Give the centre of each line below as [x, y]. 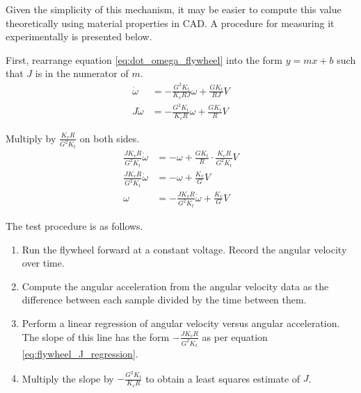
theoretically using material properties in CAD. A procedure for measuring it [170, 23]
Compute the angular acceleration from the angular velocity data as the [175, 286]
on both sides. [110, 138]
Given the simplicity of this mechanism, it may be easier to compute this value [174, 9]
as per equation [235, 336]
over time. [43, 263]
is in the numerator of [82, 73]
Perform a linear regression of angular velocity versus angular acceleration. [181, 323]
